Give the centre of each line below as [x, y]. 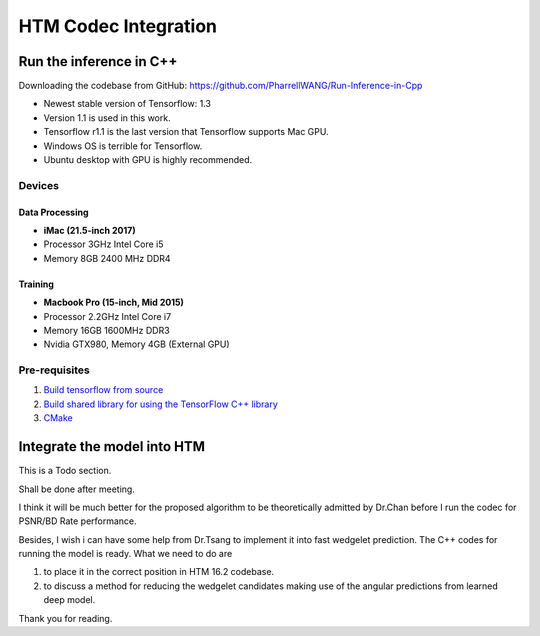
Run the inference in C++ [98, 61]
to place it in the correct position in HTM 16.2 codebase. [159, 572]
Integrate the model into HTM [111, 446]
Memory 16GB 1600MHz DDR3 [106, 330]
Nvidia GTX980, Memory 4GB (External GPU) [136, 344]
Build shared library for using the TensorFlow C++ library [161, 404]
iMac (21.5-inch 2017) [89, 230]
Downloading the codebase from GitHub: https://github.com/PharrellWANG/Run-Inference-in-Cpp [220, 86]
